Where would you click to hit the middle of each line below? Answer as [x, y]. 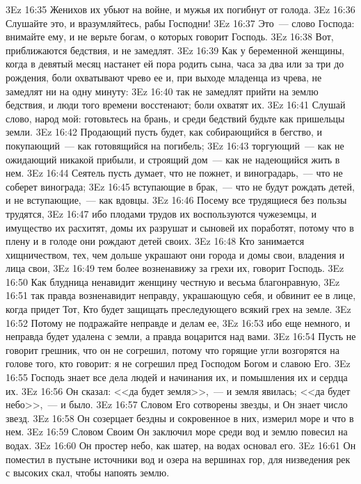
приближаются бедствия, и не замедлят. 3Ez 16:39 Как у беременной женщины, [175, 50]
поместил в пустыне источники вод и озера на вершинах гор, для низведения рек [178, 459]
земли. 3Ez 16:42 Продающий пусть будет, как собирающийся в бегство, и [164, 132]
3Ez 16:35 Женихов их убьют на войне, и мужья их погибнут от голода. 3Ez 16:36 [180, 9]
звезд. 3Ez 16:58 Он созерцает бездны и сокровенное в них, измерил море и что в [180, 418]
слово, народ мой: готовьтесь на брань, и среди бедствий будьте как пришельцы [175, 118]
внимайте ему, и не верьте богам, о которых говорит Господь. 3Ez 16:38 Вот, [170, 37]
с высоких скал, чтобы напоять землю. [88, 473]
